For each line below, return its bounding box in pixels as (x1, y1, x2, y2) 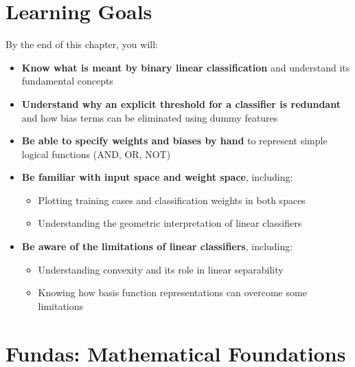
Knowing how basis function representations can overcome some (38, 285, 307, 300)
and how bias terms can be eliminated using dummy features (21, 110, 278, 124)
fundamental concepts (21, 74, 113, 88)
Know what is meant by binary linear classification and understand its (21, 60, 350, 74)
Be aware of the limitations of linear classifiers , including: (21, 239, 293, 254)
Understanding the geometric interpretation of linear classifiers (38, 216, 302, 230)
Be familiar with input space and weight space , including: (21, 170, 293, 184)
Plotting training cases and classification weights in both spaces (38, 192, 306, 207)
